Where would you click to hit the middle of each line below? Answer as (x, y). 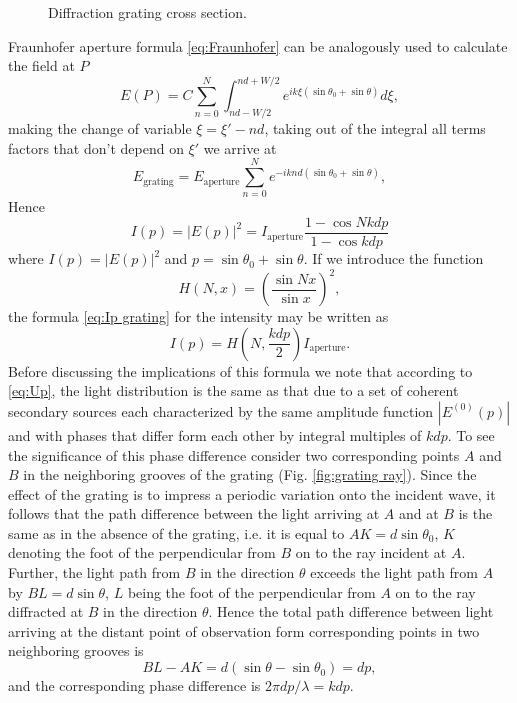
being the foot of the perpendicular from (251, 591)
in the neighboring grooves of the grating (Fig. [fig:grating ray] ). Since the (250, 474)
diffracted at (46, 611)
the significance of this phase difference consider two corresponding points (234, 454)
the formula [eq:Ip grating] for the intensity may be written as (198, 316)
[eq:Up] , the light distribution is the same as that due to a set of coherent (233, 390)
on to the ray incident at (371, 552)
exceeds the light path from (394, 572)
